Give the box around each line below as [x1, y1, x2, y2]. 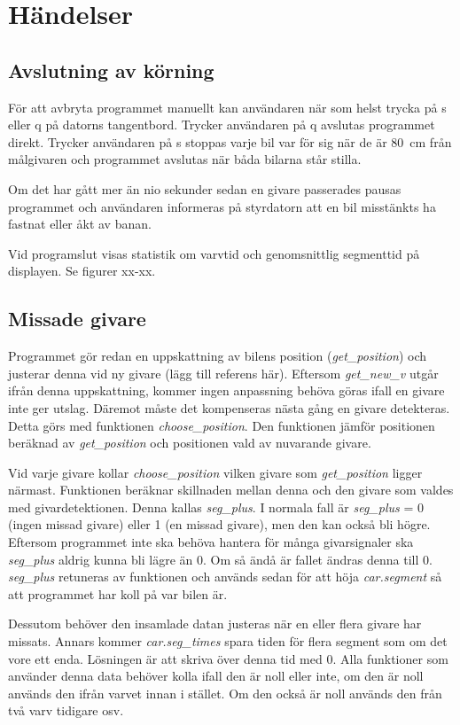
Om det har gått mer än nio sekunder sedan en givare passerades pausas [8, 179, 402, 198]
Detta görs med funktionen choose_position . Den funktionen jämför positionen [8, 416, 435, 434]
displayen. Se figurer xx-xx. [8, 261, 156, 280]
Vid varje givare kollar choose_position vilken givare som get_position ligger [8, 463, 423, 481]
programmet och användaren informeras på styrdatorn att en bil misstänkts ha [8, 197, 436, 215]
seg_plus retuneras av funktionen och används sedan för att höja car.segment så [8, 567, 442, 586]
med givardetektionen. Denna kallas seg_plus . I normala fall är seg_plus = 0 [8, 497, 424, 516]
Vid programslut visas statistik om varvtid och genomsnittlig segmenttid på [8, 244, 420, 262]
